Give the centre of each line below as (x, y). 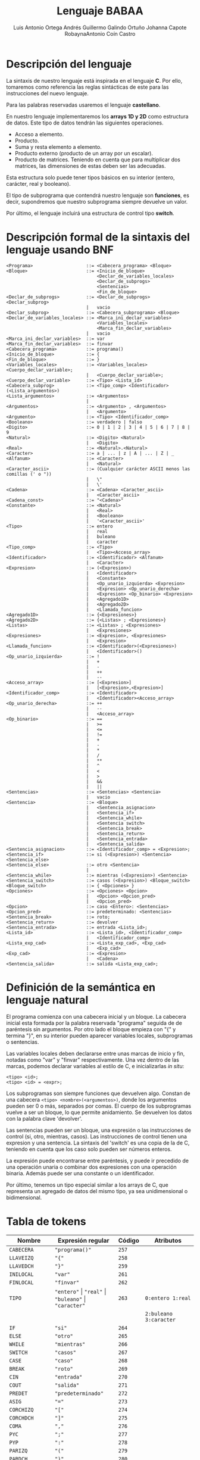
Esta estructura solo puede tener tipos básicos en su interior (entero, (90, 177)
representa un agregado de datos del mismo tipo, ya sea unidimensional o (97, 1191)
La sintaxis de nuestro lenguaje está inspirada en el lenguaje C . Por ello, (94, 80)
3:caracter (160, 1319)
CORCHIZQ (21, 1410)
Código (129, 1240)
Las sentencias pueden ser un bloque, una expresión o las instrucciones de (99, 1130)
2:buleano (159, 1314)
